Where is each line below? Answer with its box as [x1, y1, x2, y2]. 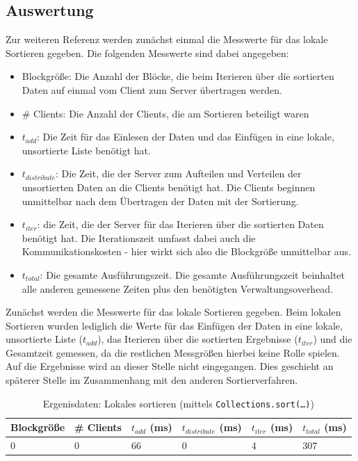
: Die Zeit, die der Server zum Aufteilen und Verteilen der [56, 166, 302, 181]
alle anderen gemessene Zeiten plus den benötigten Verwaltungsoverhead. [22, 281, 334, 296]
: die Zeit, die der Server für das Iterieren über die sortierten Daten [37, 217, 324, 232]
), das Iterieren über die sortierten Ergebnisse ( [97, 332, 298, 346]
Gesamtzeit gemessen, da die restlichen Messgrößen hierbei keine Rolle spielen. [6, 345, 340, 359]
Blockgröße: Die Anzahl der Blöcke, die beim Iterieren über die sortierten [22, 69, 334, 83]
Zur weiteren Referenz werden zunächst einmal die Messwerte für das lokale [6, 32, 328, 47]
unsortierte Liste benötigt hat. [22, 143, 151, 157]
